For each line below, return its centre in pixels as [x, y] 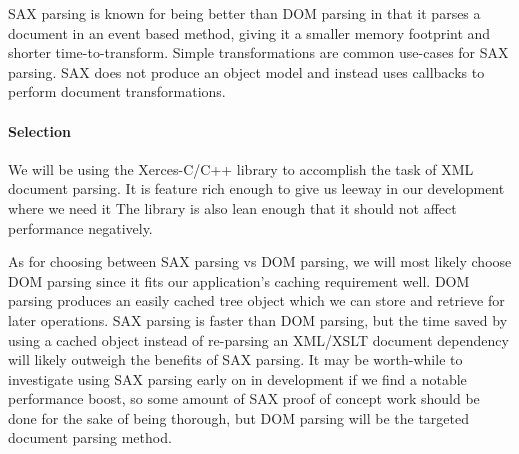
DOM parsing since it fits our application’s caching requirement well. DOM [239, 280]
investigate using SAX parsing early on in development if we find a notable [237, 378]
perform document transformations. [117, 91]
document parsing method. [90, 437]
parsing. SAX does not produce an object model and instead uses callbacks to [246, 71]
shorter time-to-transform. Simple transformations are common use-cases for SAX [258, 52]
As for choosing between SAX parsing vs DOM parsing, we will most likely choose [260, 261]
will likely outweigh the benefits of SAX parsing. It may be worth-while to [235, 359]
